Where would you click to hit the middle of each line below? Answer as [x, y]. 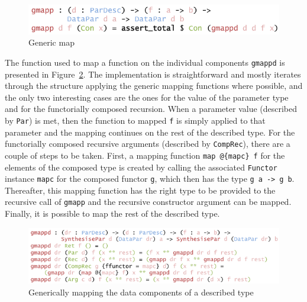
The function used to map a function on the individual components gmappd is [145, 62]
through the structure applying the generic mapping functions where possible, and [154, 86]
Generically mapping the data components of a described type [141, 292]
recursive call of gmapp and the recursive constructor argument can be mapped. [148, 202]
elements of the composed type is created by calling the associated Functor [141, 167]
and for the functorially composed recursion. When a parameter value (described [151, 109]
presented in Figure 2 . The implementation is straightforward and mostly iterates [153, 74]
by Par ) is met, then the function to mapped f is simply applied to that [135, 120]
